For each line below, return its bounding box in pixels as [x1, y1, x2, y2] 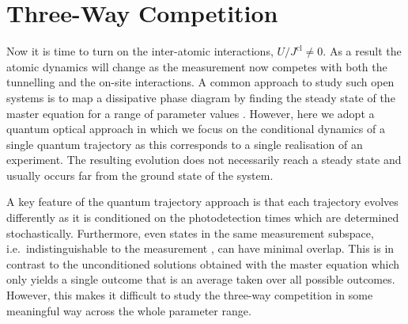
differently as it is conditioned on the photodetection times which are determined [6, 209, 399, 226]
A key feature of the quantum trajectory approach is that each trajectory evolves [6, 193, 399, 210]
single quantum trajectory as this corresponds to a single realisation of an [6, 135, 363, 152]
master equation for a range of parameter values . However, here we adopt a [6, 105, 375, 121]
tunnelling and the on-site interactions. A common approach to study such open [6, 74, 395, 90]
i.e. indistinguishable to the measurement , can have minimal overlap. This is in [6, 240, 395, 257]
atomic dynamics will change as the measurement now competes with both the [6, 58, 387, 74]
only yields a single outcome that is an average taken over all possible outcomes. [6, 271, 395, 288]
